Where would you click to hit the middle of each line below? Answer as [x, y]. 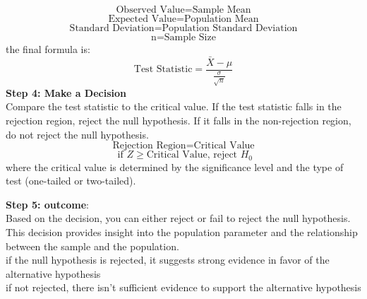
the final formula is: [48, 49]
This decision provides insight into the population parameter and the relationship [182, 232]
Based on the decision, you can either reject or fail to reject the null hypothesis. [178, 218]
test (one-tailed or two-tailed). [71, 181]
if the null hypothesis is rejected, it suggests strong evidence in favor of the [168, 260]
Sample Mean [222, 10]
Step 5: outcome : [47, 204]
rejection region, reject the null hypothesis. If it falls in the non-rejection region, [179, 121]
